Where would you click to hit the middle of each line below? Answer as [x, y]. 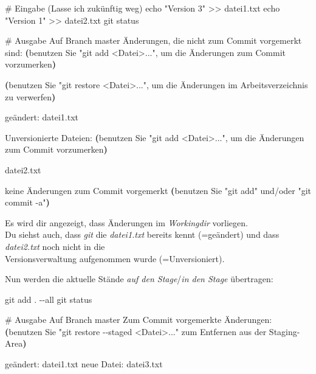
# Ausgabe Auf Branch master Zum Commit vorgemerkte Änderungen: [139, 320]
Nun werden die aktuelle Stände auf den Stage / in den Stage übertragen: [139, 279]
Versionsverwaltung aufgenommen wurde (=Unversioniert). [115, 258]
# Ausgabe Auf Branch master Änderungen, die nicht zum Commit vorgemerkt [153, 40]
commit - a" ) [27, 202]
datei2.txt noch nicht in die [55, 246]
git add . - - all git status [49, 299]
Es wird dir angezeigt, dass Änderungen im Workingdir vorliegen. [126, 222]
